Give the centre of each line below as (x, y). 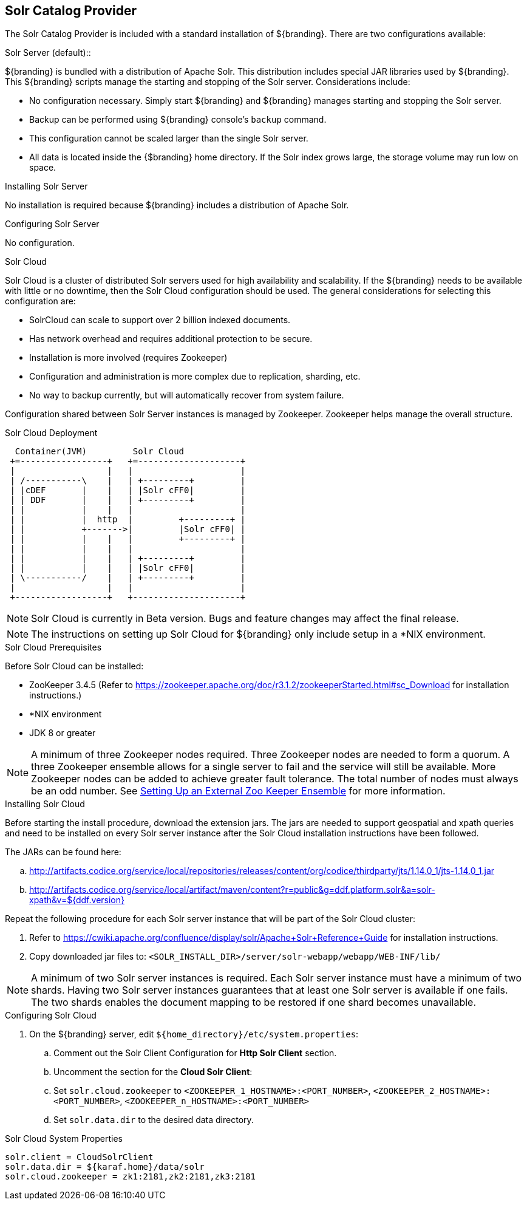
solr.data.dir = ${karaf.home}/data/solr (105, 1167)
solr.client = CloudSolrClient (79, 1157)
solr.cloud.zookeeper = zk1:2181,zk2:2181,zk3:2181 (131, 1177)
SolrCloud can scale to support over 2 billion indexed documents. (160, 320)
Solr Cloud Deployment (51, 433)
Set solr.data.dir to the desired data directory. (154, 1120)
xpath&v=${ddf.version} (77, 900)
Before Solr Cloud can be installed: (74, 666)
